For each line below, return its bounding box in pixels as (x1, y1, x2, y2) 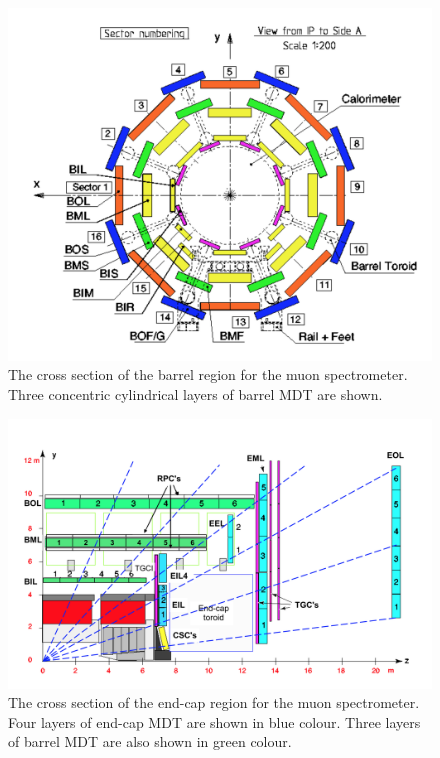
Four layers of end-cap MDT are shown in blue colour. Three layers (8, 711, 421, 732)
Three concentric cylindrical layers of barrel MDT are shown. (8, 383, 383, 404)
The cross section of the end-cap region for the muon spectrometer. (8, 692, 420, 713)
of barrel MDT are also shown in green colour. (8, 731, 292, 752)
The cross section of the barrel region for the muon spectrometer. (8, 364, 408, 385)
